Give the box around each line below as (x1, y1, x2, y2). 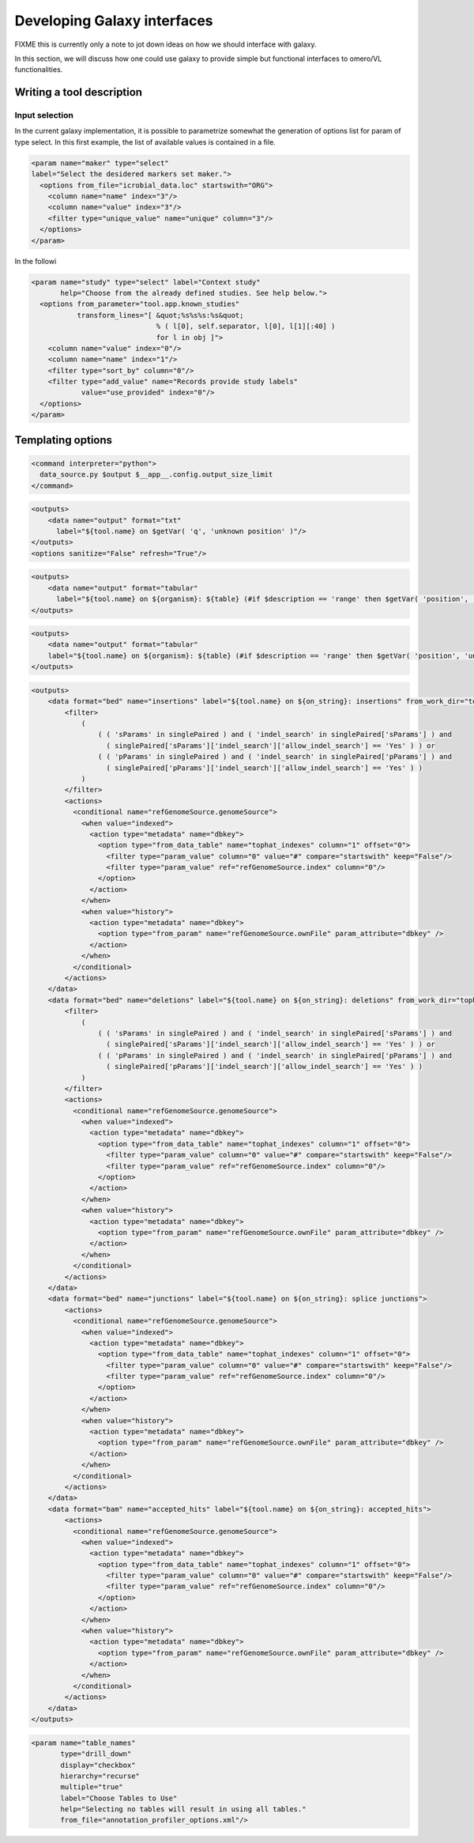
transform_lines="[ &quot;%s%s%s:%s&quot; (77, 311, 244, 319)
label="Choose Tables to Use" (60, 1793, 178, 1803)
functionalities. (14, 65, 63, 74)
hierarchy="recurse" (60, 1771, 140, 1781)
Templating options (14, 433, 113, 447)
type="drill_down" (60, 1750, 132, 1758)
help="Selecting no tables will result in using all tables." (60, 1805, 307, 1814)
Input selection (14, 110, 74, 121)
